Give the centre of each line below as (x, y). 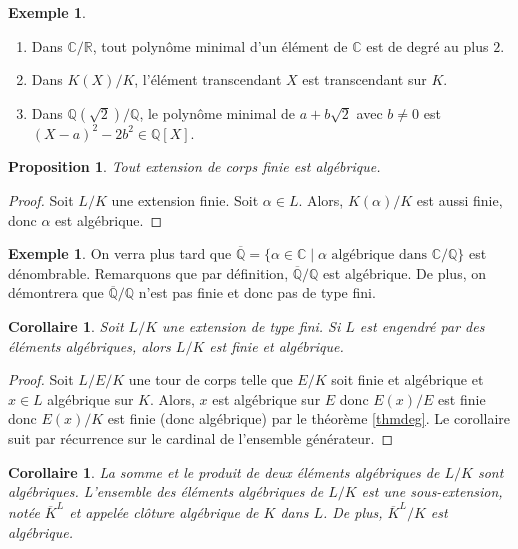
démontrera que (56, 292)
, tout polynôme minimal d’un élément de (220, 45)
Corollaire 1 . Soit (66, 325)
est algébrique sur (266, 398)
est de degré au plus (427, 45)
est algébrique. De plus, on (404, 272)
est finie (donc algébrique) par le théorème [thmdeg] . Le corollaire (309, 418)
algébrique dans (379, 255)
